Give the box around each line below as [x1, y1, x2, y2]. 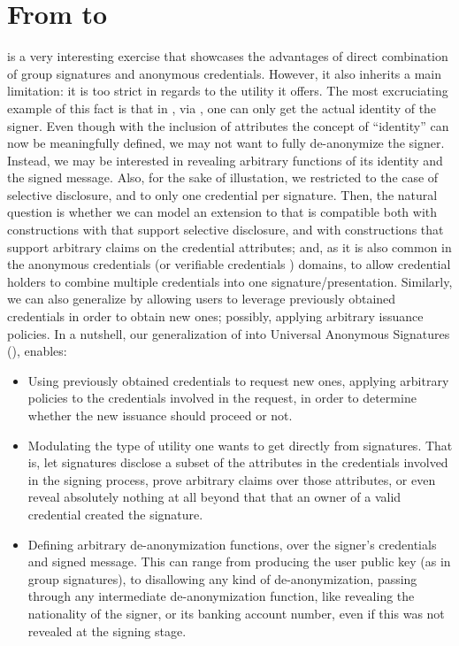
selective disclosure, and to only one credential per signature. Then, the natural [7, 185, 438, 204]
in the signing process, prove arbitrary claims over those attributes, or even [27, 470, 436, 488]
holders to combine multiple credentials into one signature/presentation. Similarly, [7, 272, 453, 290]
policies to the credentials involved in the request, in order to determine [27, 388, 417, 407]
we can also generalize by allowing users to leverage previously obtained [7, 289, 396, 308]
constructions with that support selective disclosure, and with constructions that [7, 220, 444, 239]
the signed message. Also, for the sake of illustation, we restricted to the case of [7, 168, 439, 187]
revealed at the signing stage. [27, 621, 187, 640]
